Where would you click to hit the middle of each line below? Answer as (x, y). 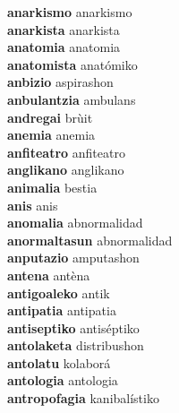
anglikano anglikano (66, 170)
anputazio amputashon (73, 258)
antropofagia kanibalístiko (83, 398)
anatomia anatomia (64, 47)
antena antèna (49, 275)
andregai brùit (50, 117)
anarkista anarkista (64, 29)
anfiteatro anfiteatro (66, 152)
